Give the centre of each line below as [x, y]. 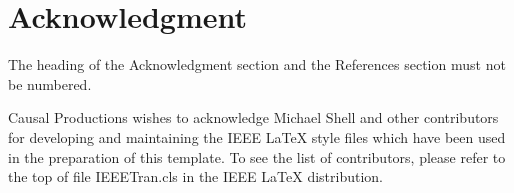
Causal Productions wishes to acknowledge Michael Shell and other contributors [253, 117]
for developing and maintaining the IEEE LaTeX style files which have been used [257, 136]
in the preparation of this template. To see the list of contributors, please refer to [257, 156]
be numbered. [50, 83]
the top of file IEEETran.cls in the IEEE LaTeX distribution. [195, 176]
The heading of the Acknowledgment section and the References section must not [257, 64]
